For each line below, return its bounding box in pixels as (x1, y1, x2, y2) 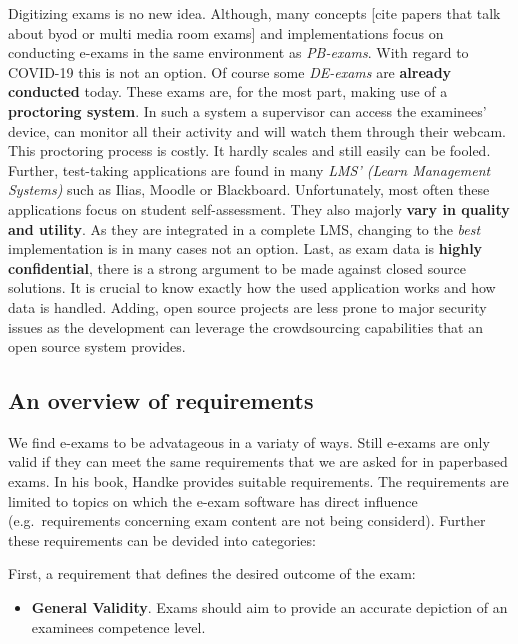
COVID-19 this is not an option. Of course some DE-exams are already (8, 61, 452, 82)
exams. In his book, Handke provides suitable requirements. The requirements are (8, 471, 509, 492)
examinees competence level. (31, 616, 206, 637)
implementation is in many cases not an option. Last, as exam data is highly (8, 238, 483, 259)
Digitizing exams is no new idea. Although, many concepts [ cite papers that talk (8, 3, 501, 23)
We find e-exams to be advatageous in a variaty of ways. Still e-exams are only (8, 431, 490, 452)
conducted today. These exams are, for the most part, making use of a (8, 81, 448, 102)
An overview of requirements (8, 385, 314, 416)
